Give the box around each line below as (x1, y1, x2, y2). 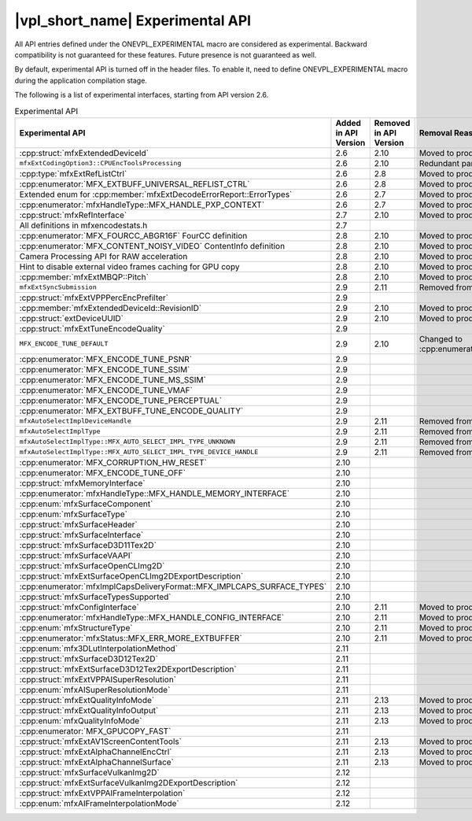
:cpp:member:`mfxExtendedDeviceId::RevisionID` (19, 302, 202, 313)
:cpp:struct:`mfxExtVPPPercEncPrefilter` (19, 292, 169, 303)
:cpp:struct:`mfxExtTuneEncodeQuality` (19, 323, 165, 334)
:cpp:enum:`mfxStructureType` (19, 622, 133, 633)
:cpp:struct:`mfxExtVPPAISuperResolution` (19, 674, 177, 685)
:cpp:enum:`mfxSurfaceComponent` (19, 498, 153, 509)
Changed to (419, 333, 463, 344)
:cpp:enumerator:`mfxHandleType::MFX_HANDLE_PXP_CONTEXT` (19, 199, 265, 210)
